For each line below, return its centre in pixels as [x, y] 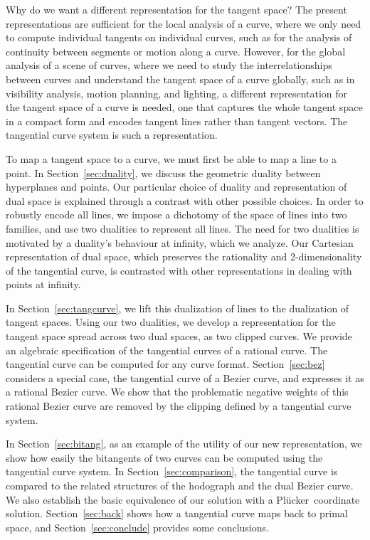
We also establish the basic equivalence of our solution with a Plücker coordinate [183, 499]
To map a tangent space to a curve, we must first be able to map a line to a [171, 158]
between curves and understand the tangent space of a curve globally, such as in [180, 79]
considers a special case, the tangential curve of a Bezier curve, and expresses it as [185, 377]
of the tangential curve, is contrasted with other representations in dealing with [179, 270]
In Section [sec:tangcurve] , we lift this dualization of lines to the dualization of [178, 308]
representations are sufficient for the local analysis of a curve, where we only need [184, 23]
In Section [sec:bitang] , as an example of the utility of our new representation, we [184, 444]
